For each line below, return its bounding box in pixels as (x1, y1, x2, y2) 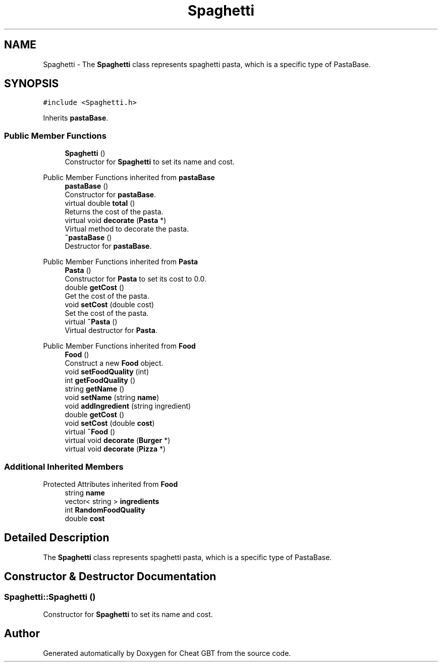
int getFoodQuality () (65, 376, 136, 385)
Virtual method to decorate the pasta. (65, 225, 189, 234)
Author (4, 627, 40, 640)
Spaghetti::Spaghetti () (4, 591, 96, 602)
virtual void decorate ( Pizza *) (65, 445, 166, 454)
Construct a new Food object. (65, 359, 163, 368)
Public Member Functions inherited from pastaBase (43, 173, 215, 182)
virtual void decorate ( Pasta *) (65, 216, 167, 225)
